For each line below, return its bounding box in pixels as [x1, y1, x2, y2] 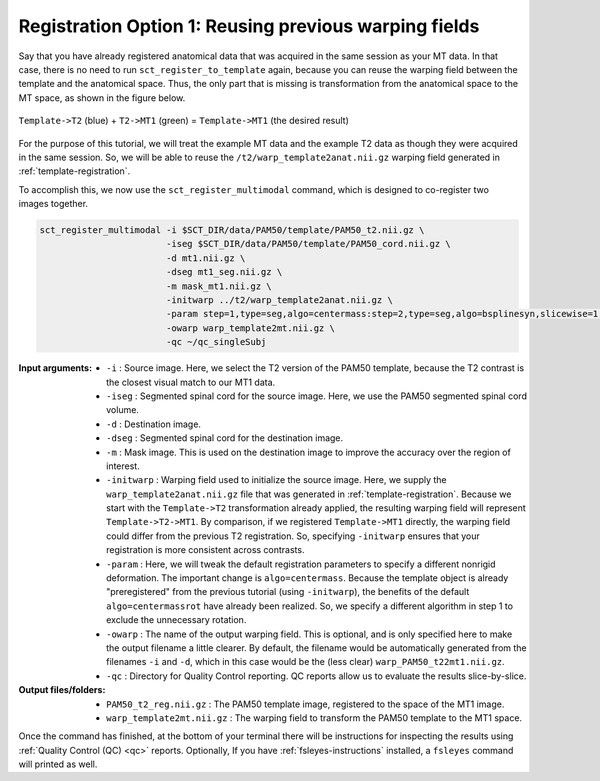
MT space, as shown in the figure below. [18, 91, 186, 104]
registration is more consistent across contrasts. [106, 544, 305, 556]
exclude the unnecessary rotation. [106, 614, 247, 626]
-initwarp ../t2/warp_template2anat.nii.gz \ [165, 295, 394, 305]
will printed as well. [18, 758, 98, 770]
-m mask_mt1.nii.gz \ [165, 280, 272, 292]
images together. [18, 198, 89, 210]
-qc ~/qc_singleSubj [165, 336, 267, 348]
